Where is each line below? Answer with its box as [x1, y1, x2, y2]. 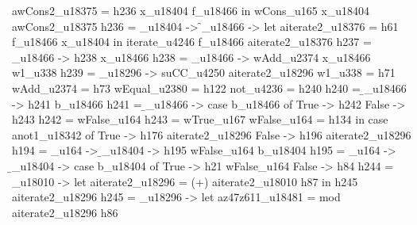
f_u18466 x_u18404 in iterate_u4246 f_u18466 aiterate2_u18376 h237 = [12, 33, 372, 50]
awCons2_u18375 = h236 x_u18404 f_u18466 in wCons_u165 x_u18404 [12, 2, 370, 18]
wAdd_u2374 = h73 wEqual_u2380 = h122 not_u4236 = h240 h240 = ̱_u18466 [12, 79, 407, 96]
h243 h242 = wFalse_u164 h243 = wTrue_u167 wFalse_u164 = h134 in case [12, 111, 388, 128]
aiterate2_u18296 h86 [12, 204, 118, 220]
